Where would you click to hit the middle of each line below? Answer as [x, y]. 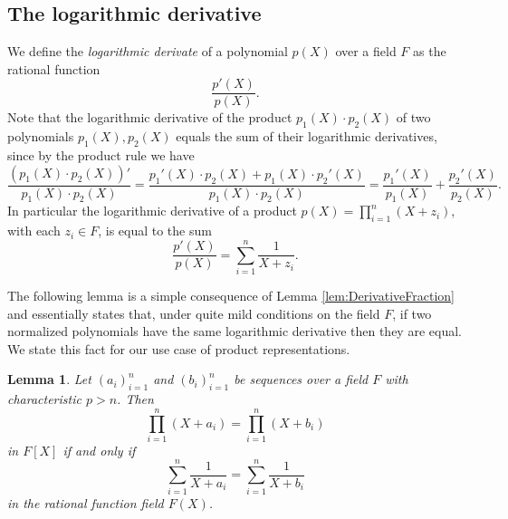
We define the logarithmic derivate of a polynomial [148, 51]
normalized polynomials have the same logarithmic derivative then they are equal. [235, 331]
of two [413, 117]
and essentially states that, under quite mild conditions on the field [194, 313]
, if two [412, 313]
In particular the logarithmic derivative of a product [152, 211]
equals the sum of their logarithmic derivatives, [307, 136]
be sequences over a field [301, 379]
